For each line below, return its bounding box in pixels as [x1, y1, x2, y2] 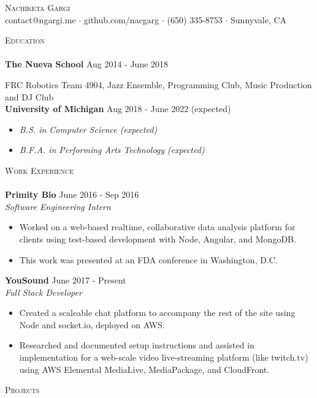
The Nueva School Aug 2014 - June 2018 [5, 58, 169, 70]
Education [5, 34, 45, 47]
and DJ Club [5, 90, 54, 103]
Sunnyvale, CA [231, 13, 287, 26]
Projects [5, 383, 40, 396]
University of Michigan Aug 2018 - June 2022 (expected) [5, 102, 231, 115]
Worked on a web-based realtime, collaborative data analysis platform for [19, 220, 296, 233]
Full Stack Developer [5, 285, 82, 298]
